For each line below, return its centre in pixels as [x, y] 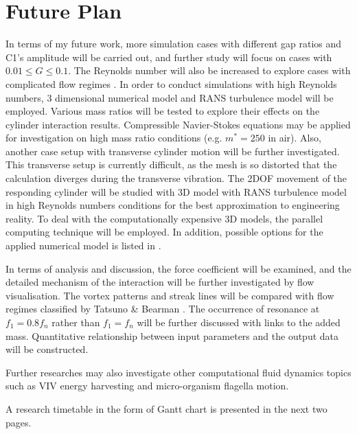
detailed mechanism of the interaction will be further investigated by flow [160, 282]
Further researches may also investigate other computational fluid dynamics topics [178, 372]
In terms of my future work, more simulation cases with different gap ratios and [174, 44]
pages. [19, 422]
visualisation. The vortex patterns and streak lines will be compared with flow [170, 295]
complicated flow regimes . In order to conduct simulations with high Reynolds [171, 83]
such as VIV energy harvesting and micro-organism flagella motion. [147, 386]
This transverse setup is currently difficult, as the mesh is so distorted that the [171, 164]
